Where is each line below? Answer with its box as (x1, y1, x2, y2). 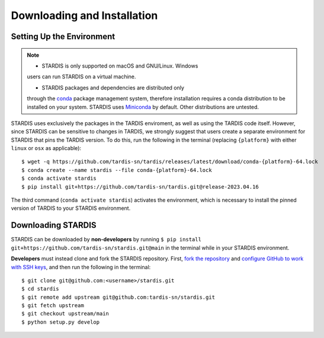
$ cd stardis (21, 285, 59, 292)
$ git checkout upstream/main (21, 310, 110, 317)
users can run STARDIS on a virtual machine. (27, 73, 136, 80)
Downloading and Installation (11, 9, 158, 22)
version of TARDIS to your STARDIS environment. (11, 205, 131, 212)
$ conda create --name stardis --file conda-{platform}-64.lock (21, 167, 213, 173)
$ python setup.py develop (21, 318, 100, 326)
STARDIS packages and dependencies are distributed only (41, 84, 185, 91)
